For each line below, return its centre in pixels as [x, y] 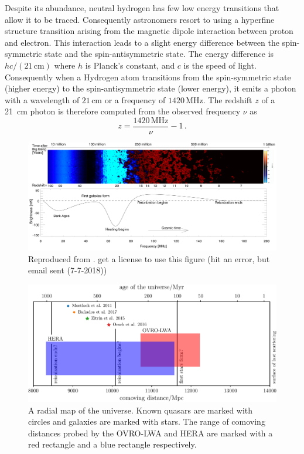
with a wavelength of [42, 99]
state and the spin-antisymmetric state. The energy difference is [159, 54]
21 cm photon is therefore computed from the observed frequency [123, 111]
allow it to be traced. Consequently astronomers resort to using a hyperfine [140, 19]
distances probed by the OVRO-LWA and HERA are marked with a [151, 433]
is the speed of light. [220, 65]
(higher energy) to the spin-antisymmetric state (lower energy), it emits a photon [151, 88]
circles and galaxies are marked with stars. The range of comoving [147, 421]
